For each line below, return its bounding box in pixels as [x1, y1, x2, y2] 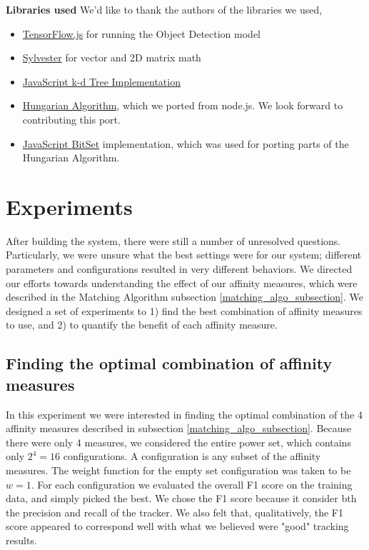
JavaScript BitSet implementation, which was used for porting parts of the [22, 136, 349, 151]
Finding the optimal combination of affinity [6, 352, 333, 374]
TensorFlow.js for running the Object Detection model [22, 26, 261, 41]
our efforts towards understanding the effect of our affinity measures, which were [6, 275, 358, 290]
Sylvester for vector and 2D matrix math [22, 50, 201, 65]
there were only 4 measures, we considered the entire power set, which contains [6, 434, 351, 449]
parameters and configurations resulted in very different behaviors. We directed [6, 261, 353, 276]
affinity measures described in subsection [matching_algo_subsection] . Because [6, 421, 352, 436]
